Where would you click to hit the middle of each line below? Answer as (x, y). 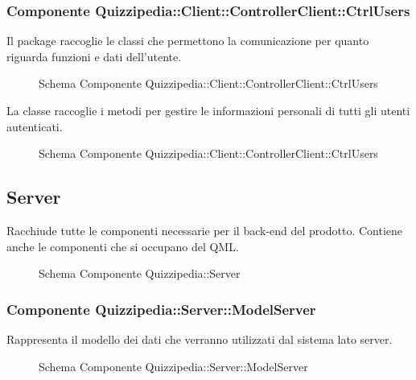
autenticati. (35, 126)
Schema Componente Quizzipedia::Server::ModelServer (173, 366)
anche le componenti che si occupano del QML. (123, 246)
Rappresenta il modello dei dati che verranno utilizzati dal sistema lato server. (200, 339)
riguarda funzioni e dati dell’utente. (94, 56)
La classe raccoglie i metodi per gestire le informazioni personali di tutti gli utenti (208, 110)
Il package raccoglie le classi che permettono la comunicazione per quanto (188, 41)
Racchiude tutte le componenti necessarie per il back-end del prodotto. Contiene (204, 230)
